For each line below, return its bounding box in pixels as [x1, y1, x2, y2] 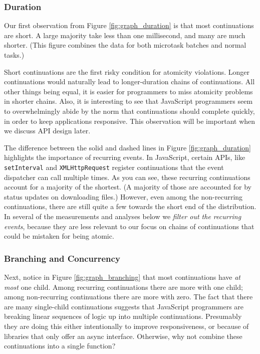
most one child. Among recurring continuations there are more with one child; [4, 281, 243, 292]
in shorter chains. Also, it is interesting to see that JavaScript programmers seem [4, 96, 253, 106]
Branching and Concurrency [4, 252, 120, 264]
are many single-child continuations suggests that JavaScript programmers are [4, 301, 244, 311]
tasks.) [4, 50, 25, 60]
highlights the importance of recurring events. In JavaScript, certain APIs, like [4, 152, 245, 162]
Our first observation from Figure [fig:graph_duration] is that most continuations [4, 20, 254, 31]
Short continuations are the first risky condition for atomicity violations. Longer [4, 66, 250, 77]
